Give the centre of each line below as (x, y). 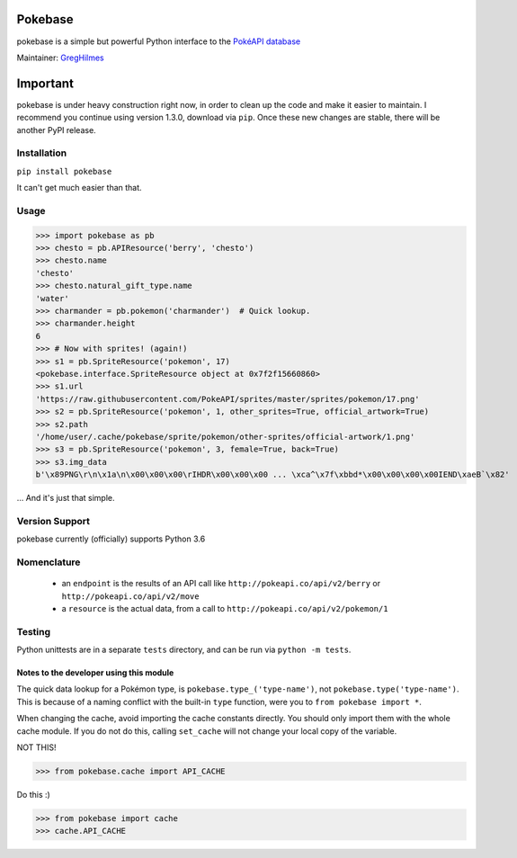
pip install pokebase (64, 171)
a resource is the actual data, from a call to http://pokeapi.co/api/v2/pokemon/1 (225, 608)
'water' (52, 298)
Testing (34, 631)
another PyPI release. (56, 130)
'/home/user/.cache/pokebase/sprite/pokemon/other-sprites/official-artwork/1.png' (225, 437)
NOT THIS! (37, 747)
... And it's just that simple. (66, 498)
